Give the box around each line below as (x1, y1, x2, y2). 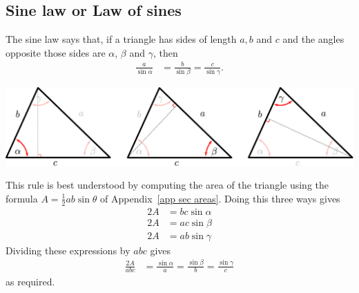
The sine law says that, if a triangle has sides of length (6, 32, 237, 46)
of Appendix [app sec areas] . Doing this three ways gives (100, 191, 340, 205)
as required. (6, 274, 55, 288)
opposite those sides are (6, 45, 106, 59)
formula (6, 191, 38, 205)
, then (153, 45, 178, 59)
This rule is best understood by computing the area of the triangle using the (6, 178, 329, 192)
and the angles (282, 32, 345, 46)
